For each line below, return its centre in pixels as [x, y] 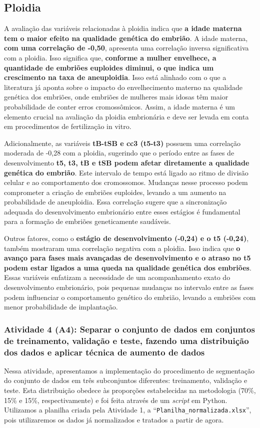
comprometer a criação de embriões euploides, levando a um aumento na [115, 192]
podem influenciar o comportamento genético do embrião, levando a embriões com [130, 297]
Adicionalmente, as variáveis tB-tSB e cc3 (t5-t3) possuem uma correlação [122, 143]
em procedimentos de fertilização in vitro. [68, 126]
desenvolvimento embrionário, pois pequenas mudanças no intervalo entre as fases [129, 287]
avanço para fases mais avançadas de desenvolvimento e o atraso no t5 [127, 258]
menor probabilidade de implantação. [61, 307]
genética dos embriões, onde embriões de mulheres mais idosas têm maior [116, 97]
